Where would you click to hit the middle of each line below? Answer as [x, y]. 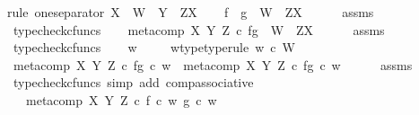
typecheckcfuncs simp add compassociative [133, 82]
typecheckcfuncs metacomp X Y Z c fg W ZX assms [199, 29]
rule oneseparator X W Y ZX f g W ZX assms [191, 12]
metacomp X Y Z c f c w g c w [121, 99]
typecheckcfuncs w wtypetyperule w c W [154, 47]
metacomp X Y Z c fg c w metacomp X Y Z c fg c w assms [213, 64]
